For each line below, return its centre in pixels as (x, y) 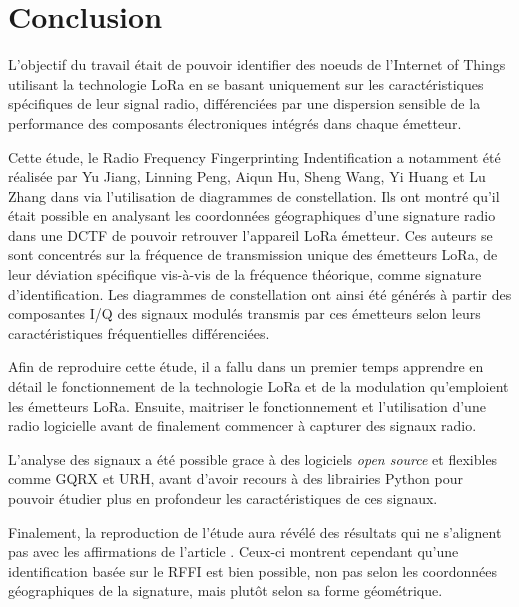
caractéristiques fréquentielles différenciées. (139, 332)
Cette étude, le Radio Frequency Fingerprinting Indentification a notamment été (254, 156)
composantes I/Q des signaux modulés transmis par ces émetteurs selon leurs (244, 313)
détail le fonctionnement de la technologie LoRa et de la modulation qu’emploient (258, 386)
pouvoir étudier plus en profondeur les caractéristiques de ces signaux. (223, 498)
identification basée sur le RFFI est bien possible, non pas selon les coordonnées (253, 570)
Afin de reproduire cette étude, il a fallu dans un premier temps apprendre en (246, 366)
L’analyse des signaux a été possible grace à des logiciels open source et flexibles (253, 458)
